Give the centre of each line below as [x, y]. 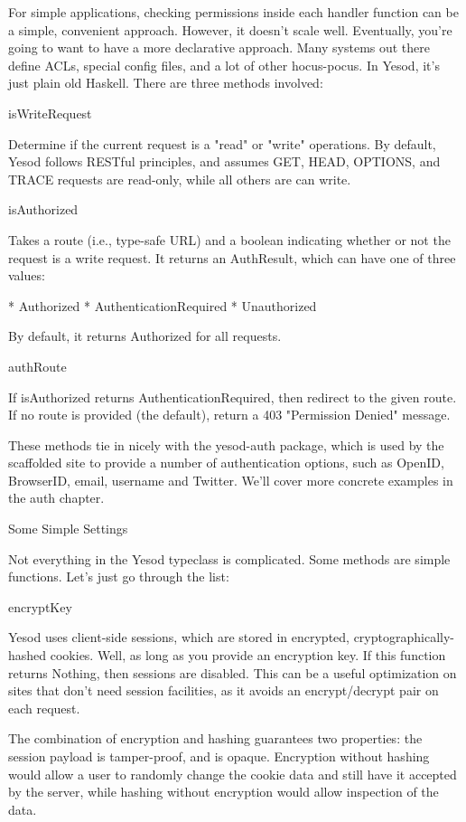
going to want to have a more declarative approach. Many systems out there [219, 47]
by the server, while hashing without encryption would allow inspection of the [224, 792]
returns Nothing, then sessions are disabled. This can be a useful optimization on [233, 672]
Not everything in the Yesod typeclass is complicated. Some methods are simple [229, 558]
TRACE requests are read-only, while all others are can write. [180, 179]
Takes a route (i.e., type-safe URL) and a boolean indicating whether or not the [229, 239]
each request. [44, 708]
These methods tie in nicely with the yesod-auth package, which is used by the [226, 444]
